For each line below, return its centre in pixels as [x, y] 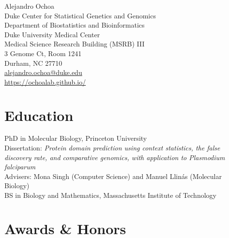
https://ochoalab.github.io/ [45, 82]
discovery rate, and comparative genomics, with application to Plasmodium [115, 157]
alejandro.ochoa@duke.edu [43, 72]
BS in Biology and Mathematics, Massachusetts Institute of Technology [110, 195]
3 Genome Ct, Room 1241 [43, 53]
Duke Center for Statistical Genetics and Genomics [80, 15]
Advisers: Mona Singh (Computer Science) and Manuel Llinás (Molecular [113, 176]
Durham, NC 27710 [33, 63]
